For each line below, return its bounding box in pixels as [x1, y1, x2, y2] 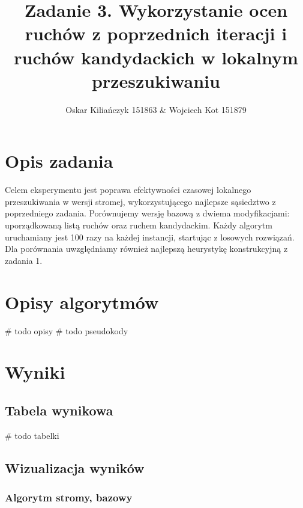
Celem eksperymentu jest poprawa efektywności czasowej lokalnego [5, 183, 251, 196]
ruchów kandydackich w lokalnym [14, 44, 298, 69]
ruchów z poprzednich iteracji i [25, 21, 287, 46]
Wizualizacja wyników [5, 458, 145, 477]
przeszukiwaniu [92, 68, 220, 93]
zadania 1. [5, 254, 43, 266]
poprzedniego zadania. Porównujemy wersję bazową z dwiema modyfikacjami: [5, 207, 290, 219]
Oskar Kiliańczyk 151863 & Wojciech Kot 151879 [65, 103, 247, 115]
